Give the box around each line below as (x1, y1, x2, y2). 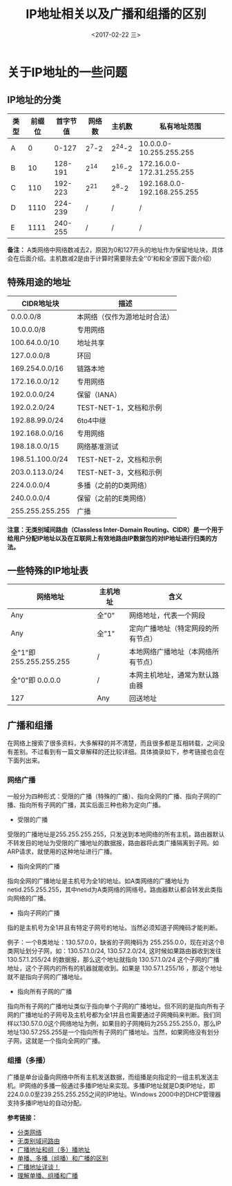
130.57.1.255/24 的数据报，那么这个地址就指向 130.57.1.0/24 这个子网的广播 (7, 955, 220, 964)
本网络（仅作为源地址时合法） (77, 312, 174, 321)
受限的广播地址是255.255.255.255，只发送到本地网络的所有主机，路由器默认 (7, 830, 225, 838)
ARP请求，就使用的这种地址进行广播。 (7, 847, 116, 856)
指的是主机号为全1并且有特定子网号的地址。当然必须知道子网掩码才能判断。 (7, 923, 222, 932)
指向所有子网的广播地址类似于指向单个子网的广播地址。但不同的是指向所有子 (7, 1002, 225, 1010)
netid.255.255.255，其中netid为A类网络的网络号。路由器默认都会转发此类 (7, 885, 217, 894)
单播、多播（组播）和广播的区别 (17, 1154, 108, 1162)
